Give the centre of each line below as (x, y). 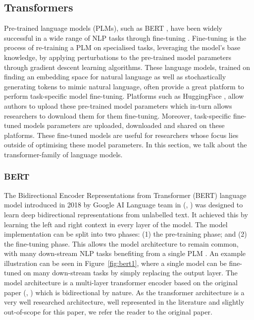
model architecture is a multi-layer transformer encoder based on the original (121, 283)
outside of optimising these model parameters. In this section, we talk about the (126, 145)
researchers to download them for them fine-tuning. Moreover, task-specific (118, 115)
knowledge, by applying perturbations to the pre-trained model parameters (118, 57)
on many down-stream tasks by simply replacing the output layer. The (130, 273)
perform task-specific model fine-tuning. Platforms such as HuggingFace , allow (124, 96)
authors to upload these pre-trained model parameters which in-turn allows (118, 105)
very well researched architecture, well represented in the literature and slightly (124, 302)
